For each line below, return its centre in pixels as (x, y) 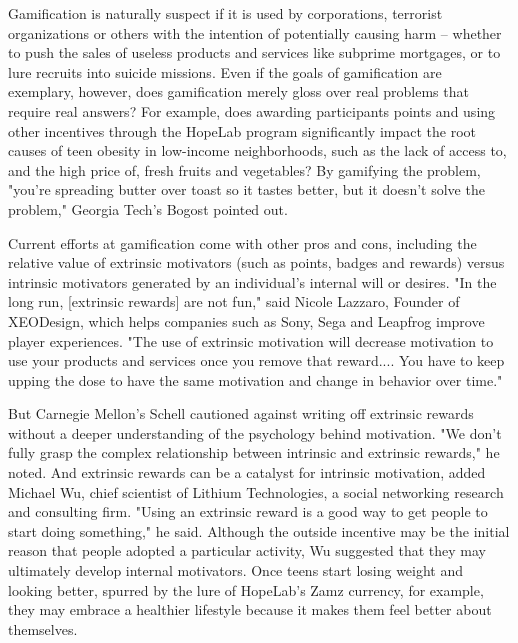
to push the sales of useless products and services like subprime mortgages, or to (254, 52)
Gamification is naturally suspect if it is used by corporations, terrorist (225, 13)
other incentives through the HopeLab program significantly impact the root (242, 130)
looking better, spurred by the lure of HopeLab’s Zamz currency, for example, (246, 589)
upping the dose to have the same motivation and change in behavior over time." (255, 379)
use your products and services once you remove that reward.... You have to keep (256, 360)
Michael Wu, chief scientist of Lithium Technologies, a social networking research (256, 491)
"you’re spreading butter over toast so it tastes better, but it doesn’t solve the (246, 189)
